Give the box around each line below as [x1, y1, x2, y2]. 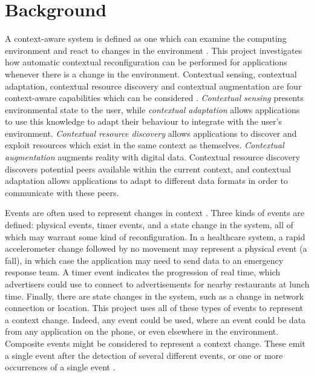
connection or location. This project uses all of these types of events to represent [5, 301, 303, 314]
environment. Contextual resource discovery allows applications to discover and [5, 126, 297, 139]
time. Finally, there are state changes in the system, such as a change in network [5, 289, 304, 302]
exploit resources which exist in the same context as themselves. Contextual [5, 139, 284, 151]
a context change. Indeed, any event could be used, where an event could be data [5, 313, 306, 326]
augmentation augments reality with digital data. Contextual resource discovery [5, 151, 300, 163]
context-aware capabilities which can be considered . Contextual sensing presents [5, 91, 304, 104]
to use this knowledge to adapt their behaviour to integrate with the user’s [5, 115, 282, 128]
